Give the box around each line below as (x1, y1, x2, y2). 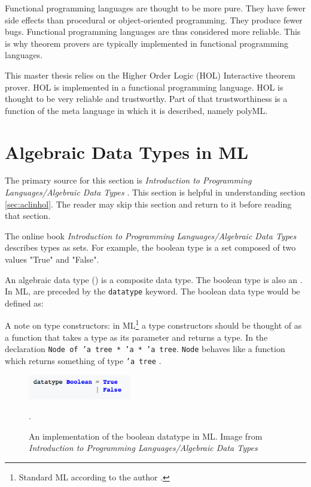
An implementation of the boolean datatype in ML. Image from (29, 429, 263, 442)
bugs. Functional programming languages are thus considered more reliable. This (5, 25, 301, 38)
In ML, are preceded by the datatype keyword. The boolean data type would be (5, 285, 300, 297)
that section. (5, 209, 51, 222)
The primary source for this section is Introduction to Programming (5, 174, 252, 187)
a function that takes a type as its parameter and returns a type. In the (5, 330, 268, 343)
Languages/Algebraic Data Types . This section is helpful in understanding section (5, 186, 306, 199)
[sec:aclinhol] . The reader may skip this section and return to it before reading (5, 197, 292, 210)
